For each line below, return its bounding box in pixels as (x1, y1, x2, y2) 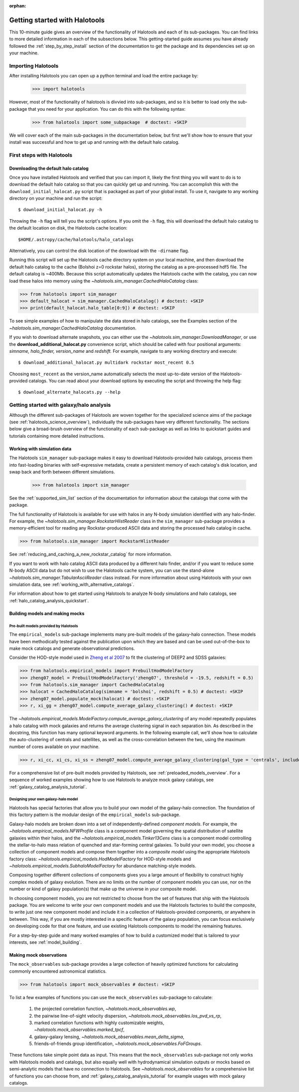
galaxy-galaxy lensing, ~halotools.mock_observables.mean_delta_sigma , (34, 1034, 184, 1040)
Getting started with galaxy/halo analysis (9, 402, 111, 409)
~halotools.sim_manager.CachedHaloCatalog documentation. (9, 325, 137, 331)
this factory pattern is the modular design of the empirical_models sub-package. (9, 812, 180, 818)
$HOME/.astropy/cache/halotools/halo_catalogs (18, 237, 134, 242)
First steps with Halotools (9, 151, 72, 158)
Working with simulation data (9, 446, 72, 452)
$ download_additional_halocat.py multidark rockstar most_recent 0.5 (18, 360, 194, 365)
